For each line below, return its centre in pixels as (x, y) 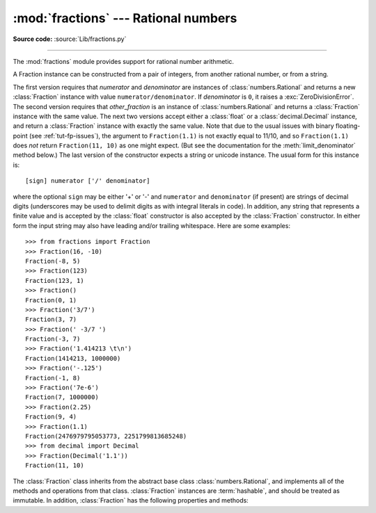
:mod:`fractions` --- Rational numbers (125, 18)
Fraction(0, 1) (51, 300)
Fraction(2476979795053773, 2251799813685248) (106, 436)
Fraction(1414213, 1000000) (73, 358)
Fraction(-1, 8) (53, 378)
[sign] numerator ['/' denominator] (88, 181)
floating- (348, 126)
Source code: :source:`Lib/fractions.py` (70, 39)
